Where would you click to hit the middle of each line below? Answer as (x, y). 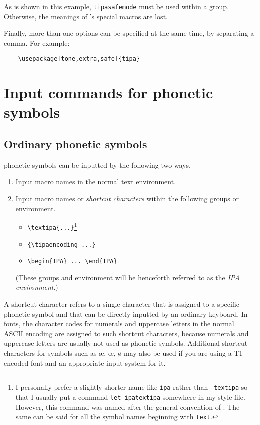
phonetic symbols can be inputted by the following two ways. (97, 164)
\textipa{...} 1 (52, 226)
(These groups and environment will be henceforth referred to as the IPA (128, 277)
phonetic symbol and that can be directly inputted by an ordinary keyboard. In (126, 314)
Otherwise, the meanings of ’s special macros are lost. (86, 16)
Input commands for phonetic (109, 92)
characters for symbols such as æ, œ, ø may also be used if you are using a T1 (123, 353)
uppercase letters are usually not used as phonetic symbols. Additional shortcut (126, 343)
